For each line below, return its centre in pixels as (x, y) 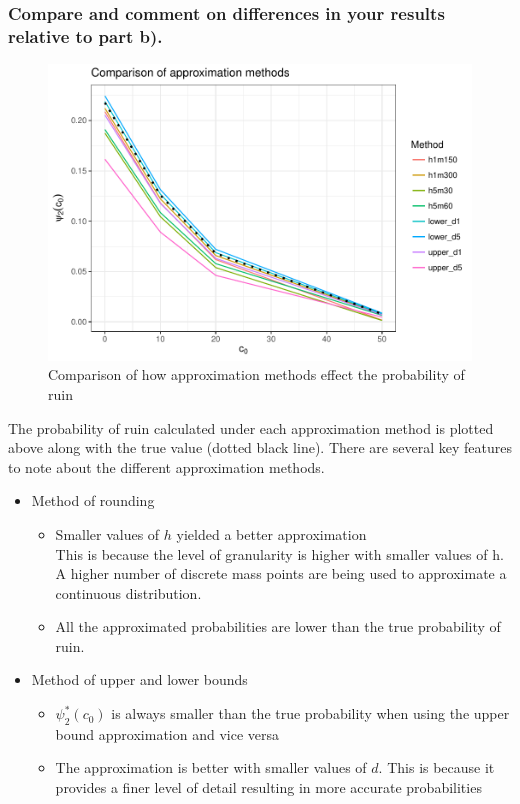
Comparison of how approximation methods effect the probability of (256, 374)
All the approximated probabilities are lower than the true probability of (278, 626)
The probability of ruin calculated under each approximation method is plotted (251, 427)
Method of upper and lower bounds (139, 679)
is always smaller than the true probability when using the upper (310, 713)
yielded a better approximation (271, 533)
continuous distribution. (128, 592)
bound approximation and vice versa (167, 733)
